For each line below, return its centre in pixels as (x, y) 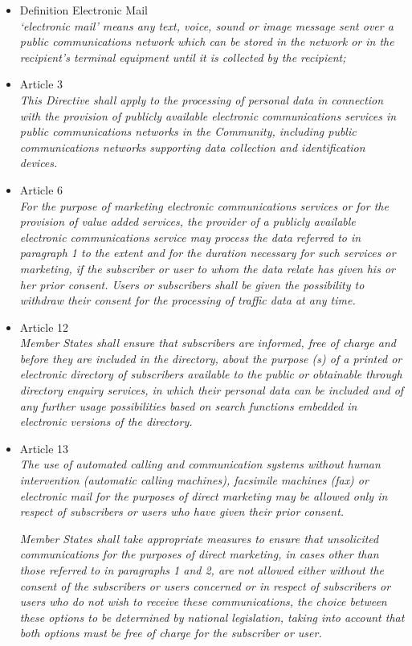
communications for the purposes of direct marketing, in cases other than (199, 554)
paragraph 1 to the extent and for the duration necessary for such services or (208, 253)
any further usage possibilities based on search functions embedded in (188, 405)
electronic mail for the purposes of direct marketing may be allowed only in (204, 495)
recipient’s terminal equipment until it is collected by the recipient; (183, 57)
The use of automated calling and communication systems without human (200, 464)
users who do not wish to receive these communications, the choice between (203, 601)
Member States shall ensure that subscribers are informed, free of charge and (208, 343)
